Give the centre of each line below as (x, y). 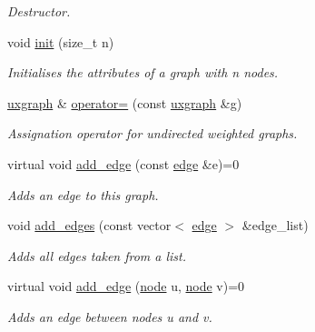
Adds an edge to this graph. (83, 194)
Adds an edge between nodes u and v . (110, 316)
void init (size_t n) (61, 41)
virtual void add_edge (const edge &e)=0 (123, 163)
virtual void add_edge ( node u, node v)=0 (126, 286)
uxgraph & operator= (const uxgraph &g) (125, 102)
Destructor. (39, 11)
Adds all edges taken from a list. (97, 255)
